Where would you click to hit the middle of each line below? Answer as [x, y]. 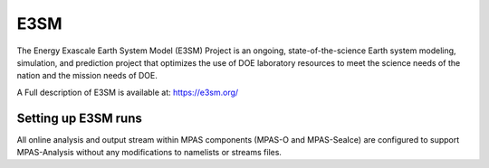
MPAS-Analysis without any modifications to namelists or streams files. [149, 153]
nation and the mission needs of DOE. [87, 76]
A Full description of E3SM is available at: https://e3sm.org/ [128, 92]
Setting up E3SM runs [79, 118]
